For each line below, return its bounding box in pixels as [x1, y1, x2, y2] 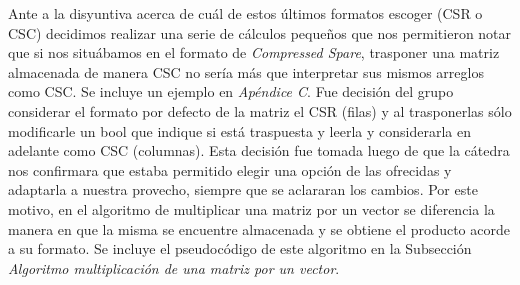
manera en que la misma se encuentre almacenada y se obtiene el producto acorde [8, 218, 510, 239]
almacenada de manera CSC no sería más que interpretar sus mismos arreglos [8, 61, 484, 82]
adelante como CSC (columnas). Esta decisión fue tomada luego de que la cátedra [8, 140, 510, 161]
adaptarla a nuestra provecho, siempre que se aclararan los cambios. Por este [8, 179, 478, 200]
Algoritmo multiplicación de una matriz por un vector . [8, 257, 340, 278]
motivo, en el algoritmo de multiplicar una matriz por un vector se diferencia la [8, 198, 495, 219]
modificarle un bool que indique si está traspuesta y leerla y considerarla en [8, 120, 471, 141]
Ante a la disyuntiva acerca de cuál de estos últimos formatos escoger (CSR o [8, 3, 483, 23]
